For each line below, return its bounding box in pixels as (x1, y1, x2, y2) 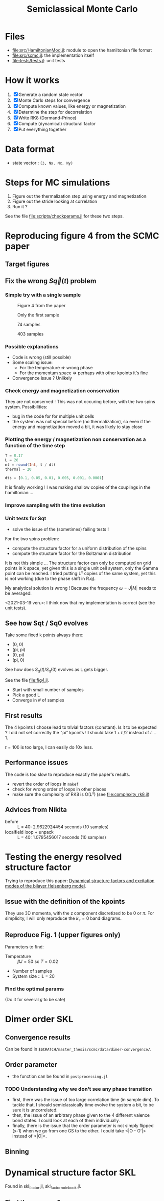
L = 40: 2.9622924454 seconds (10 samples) (17, 824, 109, 830)
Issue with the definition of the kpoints (5, 897, 125, 906)
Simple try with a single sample (5, 291, 81, 298)
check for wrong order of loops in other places (12, 786, 107, 792)
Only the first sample (17, 312, 60, 318)
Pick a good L (12, 692, 40, 698)
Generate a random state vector (18, 92, 83, 97)
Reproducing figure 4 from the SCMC (5, 230, 159, 241)
